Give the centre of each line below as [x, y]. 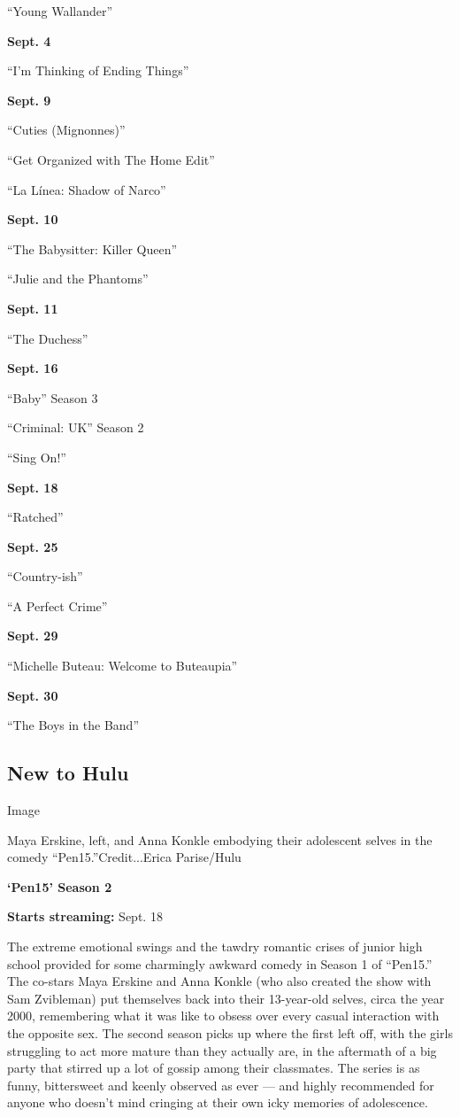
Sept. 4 [29, 40]
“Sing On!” [37, 457]
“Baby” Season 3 [53, 397]
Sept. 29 [33, 636]
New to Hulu [68, 773]
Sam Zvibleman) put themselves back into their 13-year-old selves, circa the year [226, 998]
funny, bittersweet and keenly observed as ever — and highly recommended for [221, 1085]
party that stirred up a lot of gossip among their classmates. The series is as [214, 1068]
